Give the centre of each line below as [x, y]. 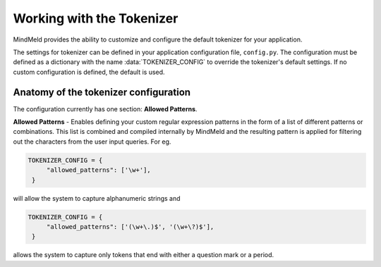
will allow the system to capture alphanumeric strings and [97, 198]
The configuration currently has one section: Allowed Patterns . [105, 108]
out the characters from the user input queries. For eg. [92, 142]
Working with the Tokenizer [96, 18]
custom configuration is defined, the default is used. [89, 72]
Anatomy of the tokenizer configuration [102, 92]
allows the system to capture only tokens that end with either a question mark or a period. [144, 255]
